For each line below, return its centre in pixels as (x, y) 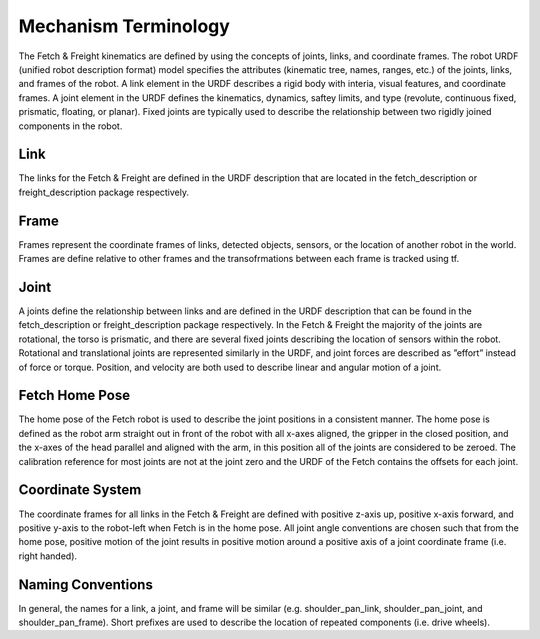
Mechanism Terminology (124, 26)
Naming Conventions (86, 584)
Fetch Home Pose (74, 395)
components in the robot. (70, 126)
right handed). (48, 556)
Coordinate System (80, 490)
